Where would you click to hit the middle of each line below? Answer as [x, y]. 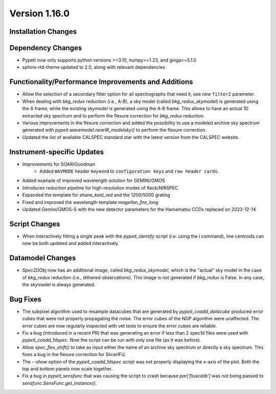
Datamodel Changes [43, 258]
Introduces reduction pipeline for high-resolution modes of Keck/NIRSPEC [100, 188]
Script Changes [35, 224]
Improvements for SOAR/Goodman [59, 164]
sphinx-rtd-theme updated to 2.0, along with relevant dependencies [94, 67]
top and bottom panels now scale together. [67, 368]
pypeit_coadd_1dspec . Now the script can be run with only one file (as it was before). [112, 340]
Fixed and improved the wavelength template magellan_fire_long [90, 202]
